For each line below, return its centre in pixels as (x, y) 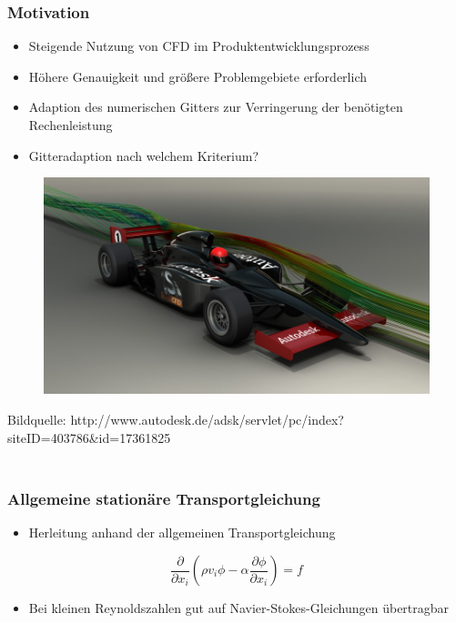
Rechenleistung (71, 124)
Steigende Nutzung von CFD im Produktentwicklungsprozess (199, 46)
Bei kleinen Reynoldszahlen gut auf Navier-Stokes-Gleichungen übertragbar (239, 608)
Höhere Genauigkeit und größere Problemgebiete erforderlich (198, 76)
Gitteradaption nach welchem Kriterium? (144, 155)
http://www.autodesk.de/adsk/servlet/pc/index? (207, 420)
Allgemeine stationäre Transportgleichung (164, 499)
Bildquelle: (37, 420)
